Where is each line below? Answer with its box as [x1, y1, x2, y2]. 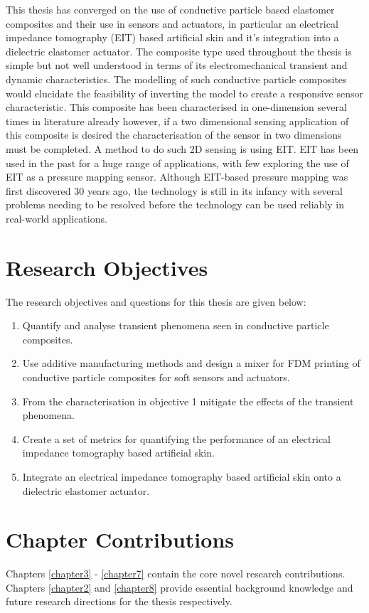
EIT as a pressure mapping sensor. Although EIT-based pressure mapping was [6, 169, 348, 184]
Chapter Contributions [6, 525, 234, 554]
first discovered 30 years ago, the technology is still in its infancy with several [6, 183, 343, 198]
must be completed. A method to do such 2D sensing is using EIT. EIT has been [6, 141, 359, 156]
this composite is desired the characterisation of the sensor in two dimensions [6, 127, 342, 142]
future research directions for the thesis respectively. [6, 594, 232, 609]
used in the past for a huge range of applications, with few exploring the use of [6, 155, 349, 170]
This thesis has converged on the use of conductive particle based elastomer [6, 2, 335, 16]
